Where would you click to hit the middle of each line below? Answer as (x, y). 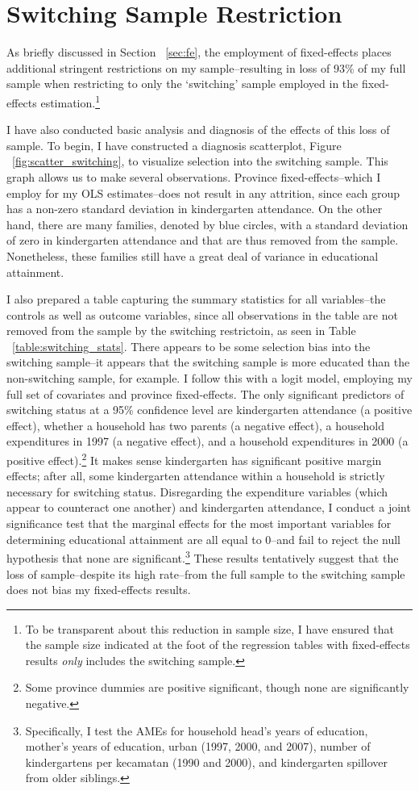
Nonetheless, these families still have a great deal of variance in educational (193, 255)
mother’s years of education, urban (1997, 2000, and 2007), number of (198, 746)
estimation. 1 (71, 101)
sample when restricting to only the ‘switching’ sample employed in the (183, 84)
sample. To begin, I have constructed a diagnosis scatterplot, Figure (174, 145)
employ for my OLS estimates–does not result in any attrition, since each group (203, 193)
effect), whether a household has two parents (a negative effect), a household (195, 425)
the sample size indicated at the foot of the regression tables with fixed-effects (218, 645)
